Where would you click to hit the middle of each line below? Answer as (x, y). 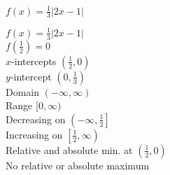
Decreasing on (36, 119)
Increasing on (34, 134)
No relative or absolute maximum (78, 165)
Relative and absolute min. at (69, 149)
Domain (23, 91)
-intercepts (34, 61)
